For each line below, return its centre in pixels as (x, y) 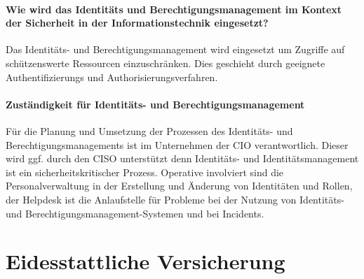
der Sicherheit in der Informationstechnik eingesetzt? (137, 23)
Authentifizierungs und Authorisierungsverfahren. (112, 77)
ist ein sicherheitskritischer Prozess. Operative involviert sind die (145, 172)
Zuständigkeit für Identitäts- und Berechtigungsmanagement (155, 104)
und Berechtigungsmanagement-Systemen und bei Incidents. (135, 213)
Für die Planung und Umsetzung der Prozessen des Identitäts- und (149, 130)
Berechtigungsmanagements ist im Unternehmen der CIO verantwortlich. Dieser (177, 144)
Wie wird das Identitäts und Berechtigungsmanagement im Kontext (174, 9)
